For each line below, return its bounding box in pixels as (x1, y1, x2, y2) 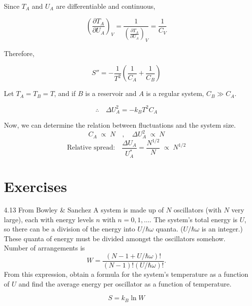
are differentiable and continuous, (56, 1, 156, 11)
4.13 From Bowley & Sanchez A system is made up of (4, 205, 164, 214)
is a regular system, (146, 88, 204, 98)
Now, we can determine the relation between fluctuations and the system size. (4, 119, 236, 130)
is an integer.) (201, 224, 243, 234)
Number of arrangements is (4, 243, 85, 253)
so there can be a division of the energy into (4, 224, 135, 234)
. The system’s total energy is (149, 214, 238, 224)
